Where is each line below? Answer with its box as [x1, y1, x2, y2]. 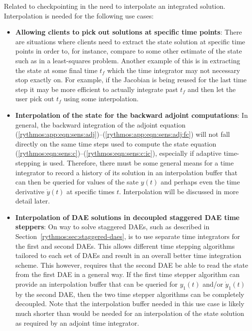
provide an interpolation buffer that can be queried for [15, 279, 178, 289]
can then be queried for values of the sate [15, 177, 139, 187]
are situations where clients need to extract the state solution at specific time [15, 36, 245, 46]
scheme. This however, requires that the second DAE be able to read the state [15, 259, 248, 270]
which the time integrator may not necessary [107, 65, 240, 75]
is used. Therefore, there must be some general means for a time [42, 157, 234, 167]
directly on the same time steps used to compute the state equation [15, 138, 217, 148]
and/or [202, 279, 223, 289]
